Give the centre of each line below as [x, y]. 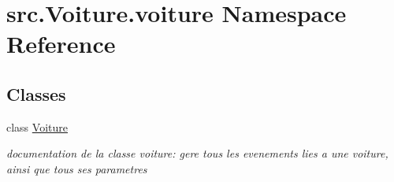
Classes [36, 93]
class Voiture [37, 126]
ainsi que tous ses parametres [77, 168]
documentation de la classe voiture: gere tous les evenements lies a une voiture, [197, 153]
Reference [61, 44]
